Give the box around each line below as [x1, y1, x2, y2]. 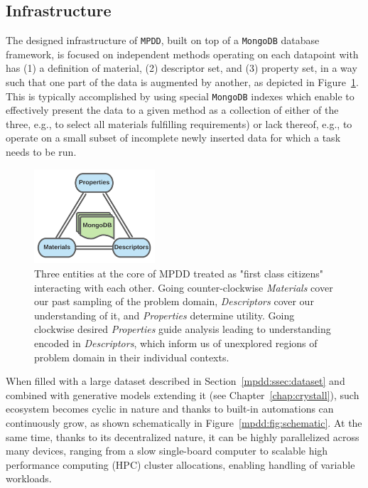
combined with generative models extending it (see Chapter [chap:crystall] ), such [6, 387, 359, 402]
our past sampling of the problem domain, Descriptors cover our [34, 294, 314, 309]
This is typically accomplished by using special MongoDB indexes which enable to [6, 88, 355, 103]
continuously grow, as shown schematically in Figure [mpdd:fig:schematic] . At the [6, 415, 362, 430]
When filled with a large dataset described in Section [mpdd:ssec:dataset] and [6, 373, 345, 388]
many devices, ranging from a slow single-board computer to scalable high [6, 443, 328, 458]
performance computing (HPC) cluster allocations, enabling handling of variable [6, 457, 355, 472]
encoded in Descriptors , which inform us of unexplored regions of [34, 335, 318, 350]
